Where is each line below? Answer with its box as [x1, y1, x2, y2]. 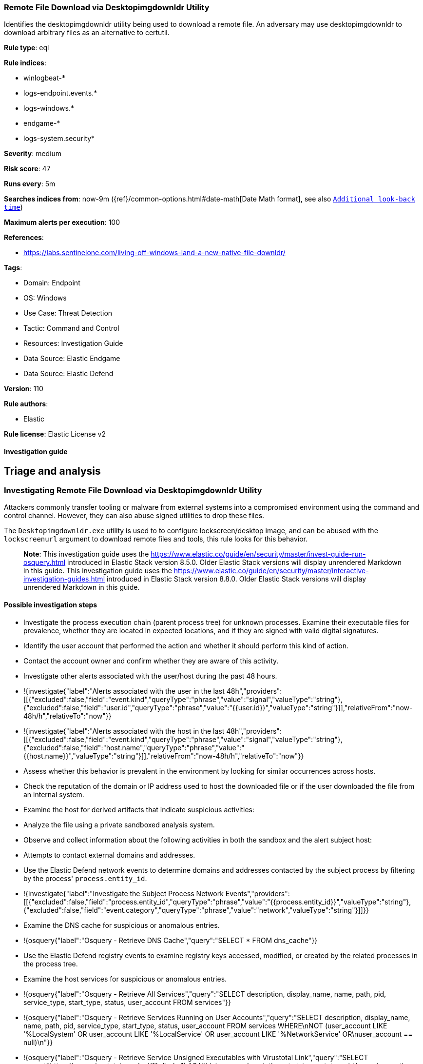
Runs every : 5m [4, 180, 56, 188]
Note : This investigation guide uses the [23, 550, 149, 559]
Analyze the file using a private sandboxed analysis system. [23, 820, 215, 829]
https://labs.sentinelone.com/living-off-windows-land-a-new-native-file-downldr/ [23, 248, 286, 257]
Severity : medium [4, 149, 62, 158]
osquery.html [23, 558, 66, 567]
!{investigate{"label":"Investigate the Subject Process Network [23, 889, 224, 898]
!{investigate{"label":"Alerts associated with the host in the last [23, 726, 225, 735]
